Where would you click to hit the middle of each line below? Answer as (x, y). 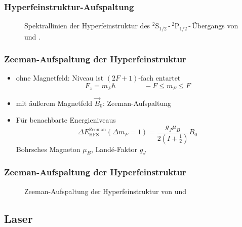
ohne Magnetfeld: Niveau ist (60, 78)
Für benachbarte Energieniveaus (66, 120)
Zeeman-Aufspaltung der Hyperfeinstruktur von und (106, 191)
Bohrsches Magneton (48, 149)
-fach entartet (159, 78)
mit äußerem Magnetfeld (54, 103)
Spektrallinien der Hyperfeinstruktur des (87, 26)
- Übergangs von (213, 26)
